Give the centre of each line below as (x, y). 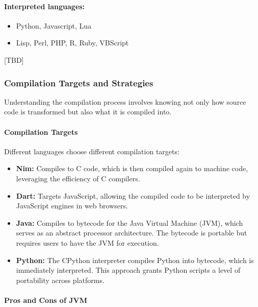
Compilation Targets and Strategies (79, 82)
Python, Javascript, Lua (54, 25)
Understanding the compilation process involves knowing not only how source (125, 101)
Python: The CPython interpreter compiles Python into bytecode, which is (135, 260)
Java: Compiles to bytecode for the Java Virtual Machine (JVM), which (130, 222)
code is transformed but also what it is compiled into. (88, 112)
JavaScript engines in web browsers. (72, 206)
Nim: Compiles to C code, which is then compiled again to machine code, (132, 168)
